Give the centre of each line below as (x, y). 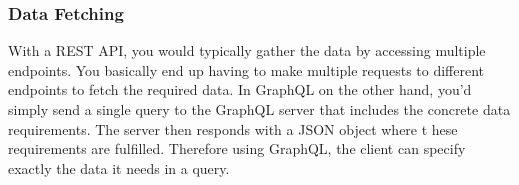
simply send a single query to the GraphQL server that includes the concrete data (259, 109)
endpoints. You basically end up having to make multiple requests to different (246, 69)
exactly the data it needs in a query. (119, 167)
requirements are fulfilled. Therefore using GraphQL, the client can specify (237, 148)
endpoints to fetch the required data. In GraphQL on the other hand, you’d (240, 89)
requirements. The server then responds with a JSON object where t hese (233, 128)
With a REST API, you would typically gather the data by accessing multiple (247, 50)
